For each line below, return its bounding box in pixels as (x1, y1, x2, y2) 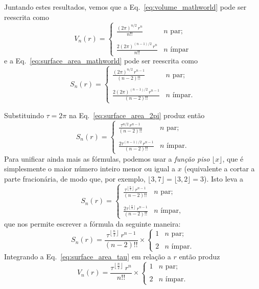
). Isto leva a (204, 173, 244, 184)
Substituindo (4, 109, 44, 120)
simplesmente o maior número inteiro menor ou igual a (4, 163, 176, 174)
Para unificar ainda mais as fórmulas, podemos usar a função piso (4, 153, 210, 164)
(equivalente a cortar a (184, 163, 255, 174)
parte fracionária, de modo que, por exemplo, (4, 173, 146, 184)
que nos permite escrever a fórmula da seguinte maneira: (4, 218, 181, 229)
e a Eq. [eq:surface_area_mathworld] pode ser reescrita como (4, 55, 198, 66)
